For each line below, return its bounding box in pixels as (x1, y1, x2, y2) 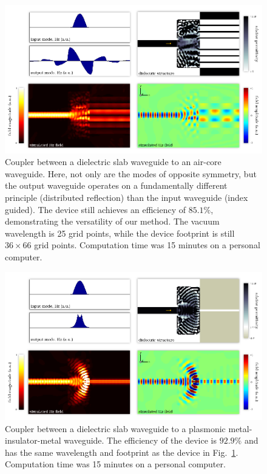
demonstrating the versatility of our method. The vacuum (5, 215, 220, 228)
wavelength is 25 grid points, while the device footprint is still (5, 226, 235, 239)
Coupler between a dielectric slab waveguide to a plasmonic (5, 422, 226, 435)
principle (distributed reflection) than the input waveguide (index (5, 191, 248, 203)
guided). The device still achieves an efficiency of (5, 203, 186, 215)
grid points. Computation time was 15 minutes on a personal (34, 239, 260, 251)
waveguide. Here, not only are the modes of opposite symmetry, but (5, 167, 257, 180)
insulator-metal (5, 434, 61, 447)
